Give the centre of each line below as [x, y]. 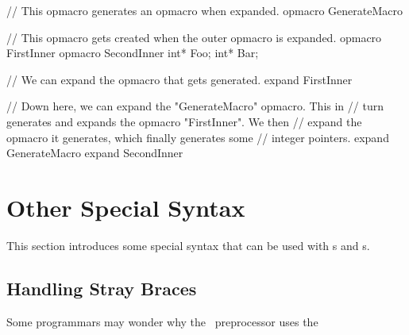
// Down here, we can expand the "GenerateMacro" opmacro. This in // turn [195, 106]
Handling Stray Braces [102, 288]
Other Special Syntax [126, 207]
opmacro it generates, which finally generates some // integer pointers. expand [198, 137]
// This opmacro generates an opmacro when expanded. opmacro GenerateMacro [205, 10]
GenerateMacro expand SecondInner [95, 153]
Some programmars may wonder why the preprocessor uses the [162, 321]
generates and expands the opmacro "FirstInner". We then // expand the [184, 121]
